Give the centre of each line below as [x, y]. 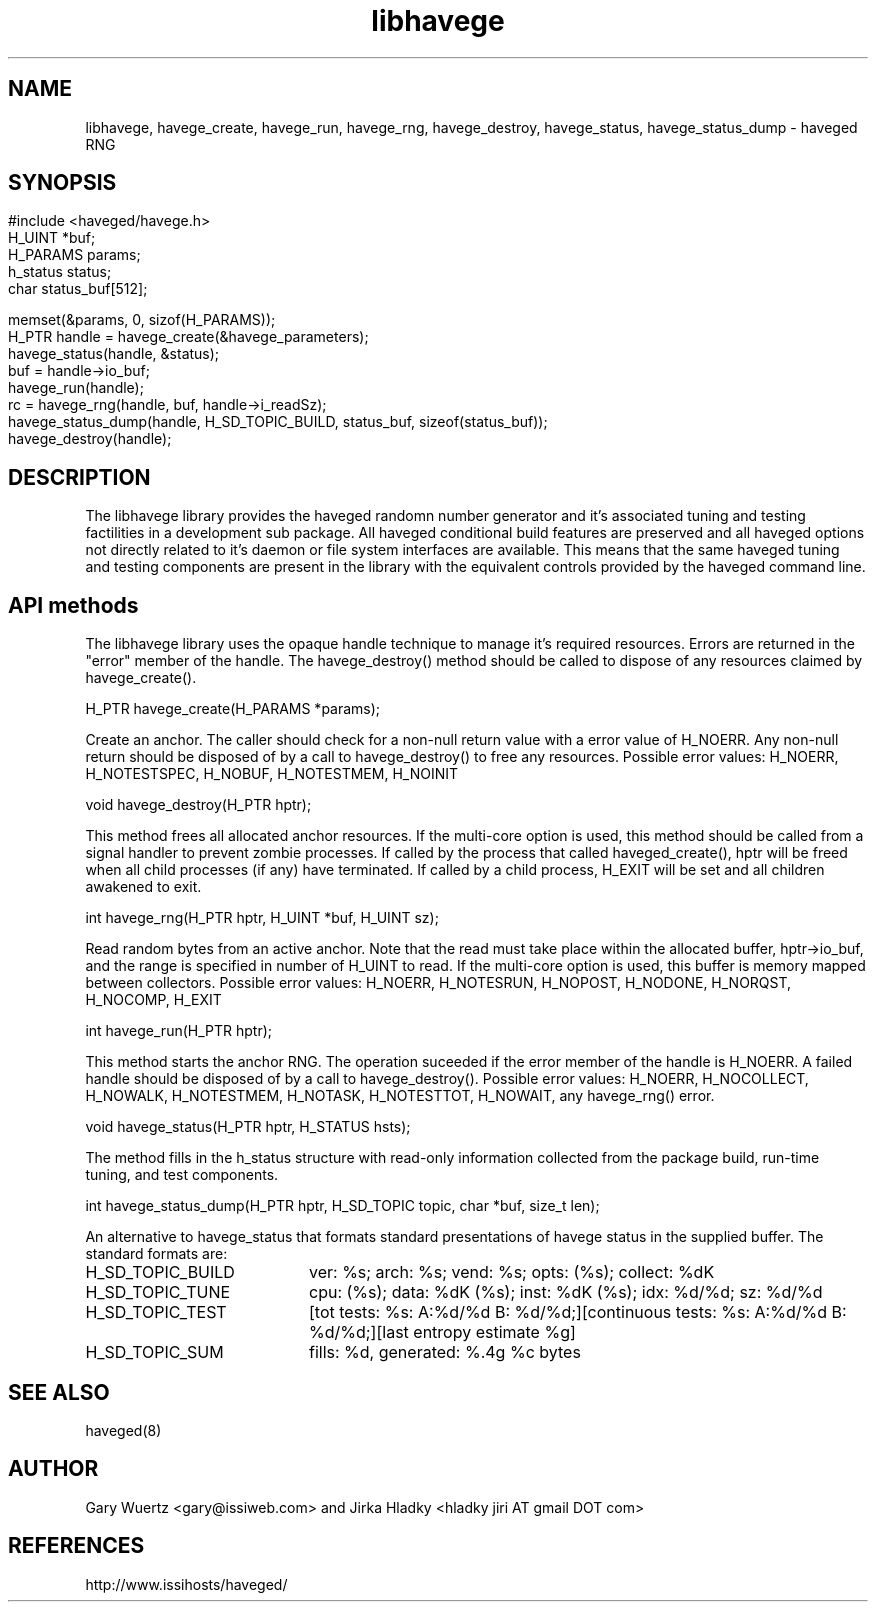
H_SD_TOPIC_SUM [154, 1352]
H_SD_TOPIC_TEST [156, 1312]
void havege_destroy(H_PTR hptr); [198, 805]
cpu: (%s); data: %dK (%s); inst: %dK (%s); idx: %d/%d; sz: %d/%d [565, 1292]
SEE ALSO [59, 1392]
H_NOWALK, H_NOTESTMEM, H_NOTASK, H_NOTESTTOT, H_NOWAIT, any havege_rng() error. [400, 1096]
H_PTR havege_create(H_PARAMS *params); [233, 709]
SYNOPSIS [62, 183]
